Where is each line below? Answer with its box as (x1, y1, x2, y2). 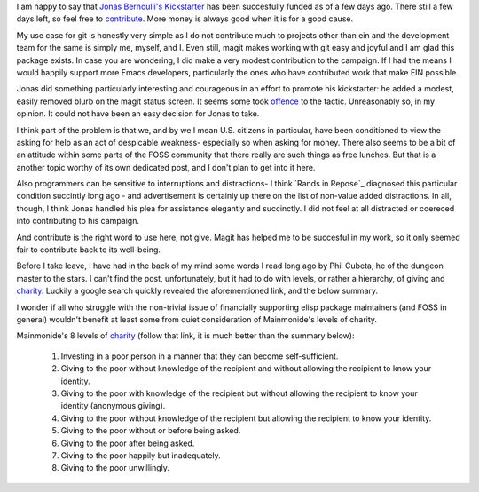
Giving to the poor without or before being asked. (60, 425, 241, 436)
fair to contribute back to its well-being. (16, 244, 161, 255)
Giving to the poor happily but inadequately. (60, 449, 221, 461)
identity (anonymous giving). (60, 401, 166, 411)
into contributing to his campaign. (16, 216, 139, 226)
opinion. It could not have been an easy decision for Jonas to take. (16, 108, 260, 119)
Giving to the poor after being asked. (60, 438, 195, 448)
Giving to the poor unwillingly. (60, 463, 170, 473)
